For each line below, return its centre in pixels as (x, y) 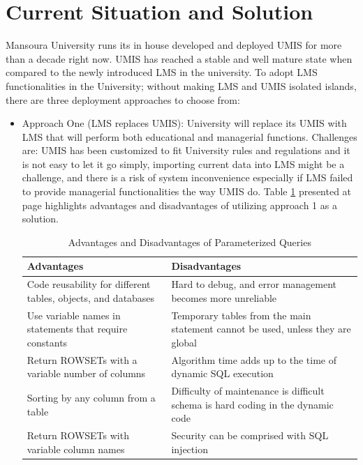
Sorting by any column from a (91, 397)
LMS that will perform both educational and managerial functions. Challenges (190, 136)
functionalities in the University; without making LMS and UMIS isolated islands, (181, 85)
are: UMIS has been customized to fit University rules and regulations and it (186, 150)
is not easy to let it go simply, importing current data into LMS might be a (183, 163)
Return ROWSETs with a (82, 359)
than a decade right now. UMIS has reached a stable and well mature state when (179, 58)
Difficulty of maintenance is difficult (248, 391)
